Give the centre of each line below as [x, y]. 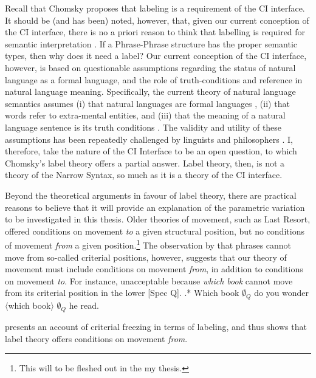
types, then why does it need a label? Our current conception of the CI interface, [156, 56]
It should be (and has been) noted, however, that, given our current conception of [157, 20]
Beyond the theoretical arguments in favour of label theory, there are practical [151, 195]
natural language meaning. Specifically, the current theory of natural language [150, 91]
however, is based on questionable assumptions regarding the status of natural [150, 67]
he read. [84, 305]
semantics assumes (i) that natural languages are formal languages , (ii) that [147, 103]
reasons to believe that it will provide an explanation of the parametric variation [155, 207]
